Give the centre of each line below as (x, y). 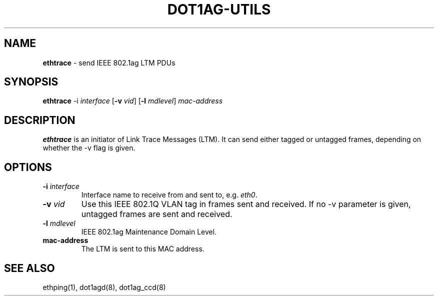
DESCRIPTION (40, 120)
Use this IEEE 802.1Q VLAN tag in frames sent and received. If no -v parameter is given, (246, 204)
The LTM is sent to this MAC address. (143, 249)
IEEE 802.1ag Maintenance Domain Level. (149, 232)
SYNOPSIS (31, 82)
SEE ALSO (29, 268)
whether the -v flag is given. (89, 148)
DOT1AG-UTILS (219, 9)
